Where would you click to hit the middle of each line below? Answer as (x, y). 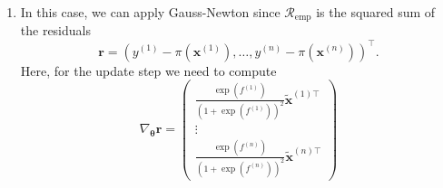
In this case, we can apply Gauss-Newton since (150, 12)
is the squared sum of (376, 12)
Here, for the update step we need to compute (148, 70)
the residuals (55, 30)
